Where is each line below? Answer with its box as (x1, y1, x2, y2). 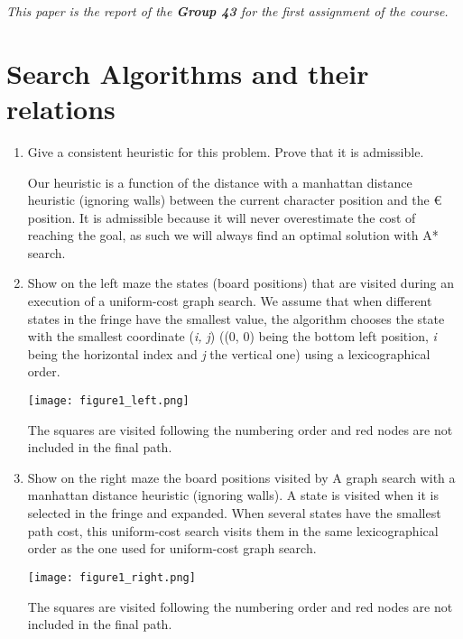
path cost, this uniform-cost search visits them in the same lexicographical (27, 521, 439, 540)
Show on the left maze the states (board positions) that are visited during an (27, 273, 455, 292)
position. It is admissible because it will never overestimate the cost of (27, 208, 416, 227)
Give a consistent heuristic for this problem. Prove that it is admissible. (27, 142, 424, 161)
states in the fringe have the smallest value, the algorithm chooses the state (27, 309, 445, 328)
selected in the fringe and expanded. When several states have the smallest (27, 504, 441, 523)
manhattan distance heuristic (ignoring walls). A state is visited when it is (27, 486, 440, 505)
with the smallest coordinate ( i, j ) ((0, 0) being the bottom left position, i (27, 327, 437, 346)
